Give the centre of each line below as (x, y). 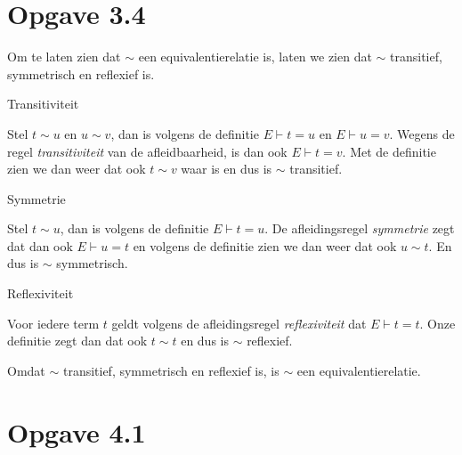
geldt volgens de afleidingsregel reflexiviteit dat (239, 323)
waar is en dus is (227, 169)
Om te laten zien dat (64, 57)
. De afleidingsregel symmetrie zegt (360, 228)
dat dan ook (40, 245)
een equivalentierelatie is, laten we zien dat (255, 57)
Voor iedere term (53, 323)
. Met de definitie (389, 151)
